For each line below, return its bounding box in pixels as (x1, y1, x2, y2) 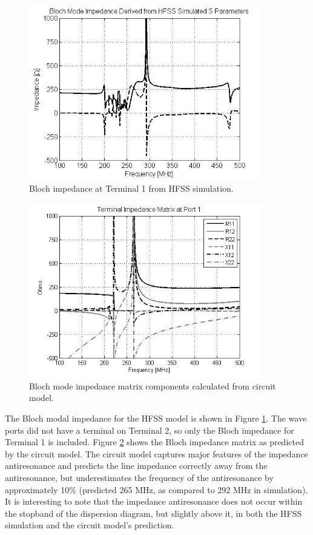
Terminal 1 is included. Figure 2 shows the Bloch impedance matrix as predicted (5, 436, 304, 448)
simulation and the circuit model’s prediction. (5, 519, 174, 531)
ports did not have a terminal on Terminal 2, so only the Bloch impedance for (5, 423, 294, 436)
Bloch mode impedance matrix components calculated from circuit (29, 379, 276, 392)
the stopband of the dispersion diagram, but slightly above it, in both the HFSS (5, 506, 302, 519)
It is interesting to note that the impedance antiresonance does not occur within (5, 495, 303, 508)
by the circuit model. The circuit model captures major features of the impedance (5, 447, 308, 460)
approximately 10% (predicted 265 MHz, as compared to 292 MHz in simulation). (5, 483, 308, 496)
